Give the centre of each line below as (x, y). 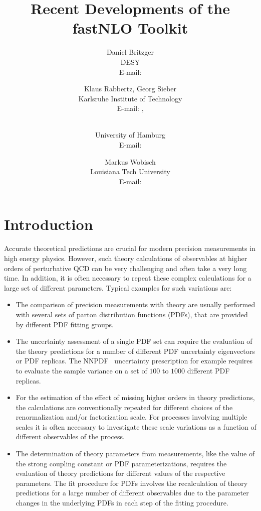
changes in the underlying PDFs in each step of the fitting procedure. (122, 503)
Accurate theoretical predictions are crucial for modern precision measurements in (130, 248)
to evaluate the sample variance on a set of (81, 370)
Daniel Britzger (130, 52)
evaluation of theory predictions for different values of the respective (120, 473)
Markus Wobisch (130, 161)
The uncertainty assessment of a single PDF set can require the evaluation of (134, 341)
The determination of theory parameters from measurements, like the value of (135, 454)
